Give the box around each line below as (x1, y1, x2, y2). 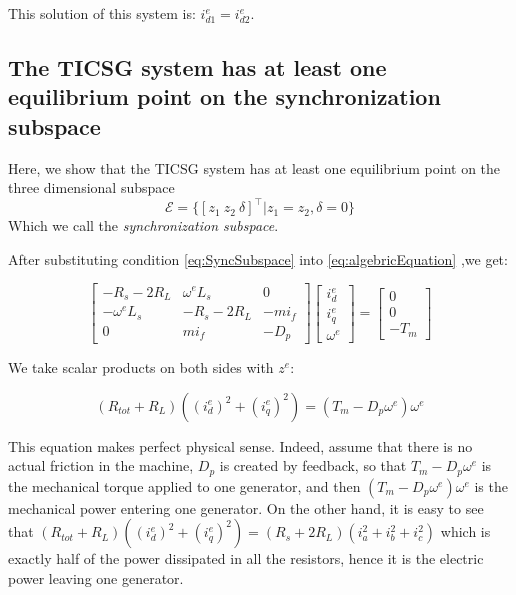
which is (440, 521, 491, 542)
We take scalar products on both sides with (8, 357, 274, 378)
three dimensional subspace (8, 177, 175, 198)
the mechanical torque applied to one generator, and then (8, 475, 361, 496)
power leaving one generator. (8, 567, 184, 588)
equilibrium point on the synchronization (8, 81, 441, 112)
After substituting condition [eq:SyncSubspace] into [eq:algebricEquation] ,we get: (8, 248, 508, 269)
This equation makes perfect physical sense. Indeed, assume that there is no (8, 435, 473, 456)
